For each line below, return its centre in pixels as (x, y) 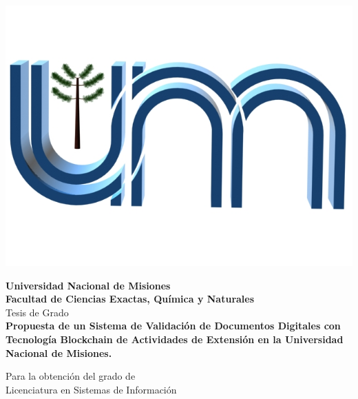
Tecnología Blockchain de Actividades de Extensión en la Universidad (175, 339)
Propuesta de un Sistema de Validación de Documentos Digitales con (173, 326)
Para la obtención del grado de (71, 376)
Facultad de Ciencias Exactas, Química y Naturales (130, 299)
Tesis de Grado (37, 312)
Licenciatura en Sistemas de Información (91, 389)
